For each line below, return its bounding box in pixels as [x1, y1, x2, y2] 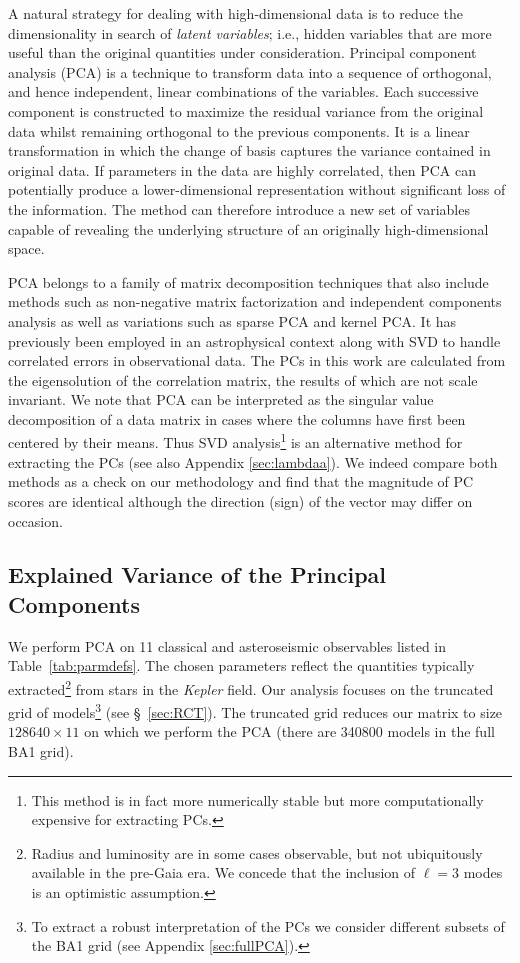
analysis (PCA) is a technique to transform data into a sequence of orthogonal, [8, 61, 492, 82]
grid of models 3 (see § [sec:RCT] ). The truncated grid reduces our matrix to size [8, 699, 503, 722]
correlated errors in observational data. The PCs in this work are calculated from [8, 350, 506, 371]
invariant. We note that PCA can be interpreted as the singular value [8, 389, 434, 410]
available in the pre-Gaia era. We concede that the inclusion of [31, 862, 416, 883]
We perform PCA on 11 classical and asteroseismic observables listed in [8, 635, 447, 656]
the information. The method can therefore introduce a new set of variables [8, 198, 470, 219]
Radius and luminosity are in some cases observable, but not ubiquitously [31, 842, 483, 863]
